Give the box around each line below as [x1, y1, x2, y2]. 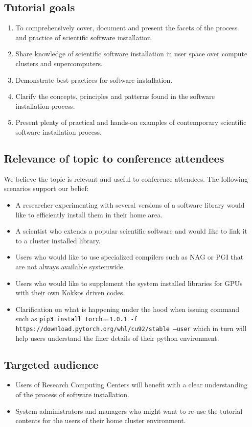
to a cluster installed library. [15, 235, 101, 245]
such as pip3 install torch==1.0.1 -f [15, 313, 137, 324]
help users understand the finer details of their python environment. [15, 332, 219, 343]
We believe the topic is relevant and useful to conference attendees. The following [4, 173, 248, 184]
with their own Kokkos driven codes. [15, 287, 125, 298]
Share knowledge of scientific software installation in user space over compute [15, 48, 248, 59]
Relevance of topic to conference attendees [4, 150, 224, 166]
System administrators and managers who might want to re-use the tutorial [15, 405, 243, 416]
